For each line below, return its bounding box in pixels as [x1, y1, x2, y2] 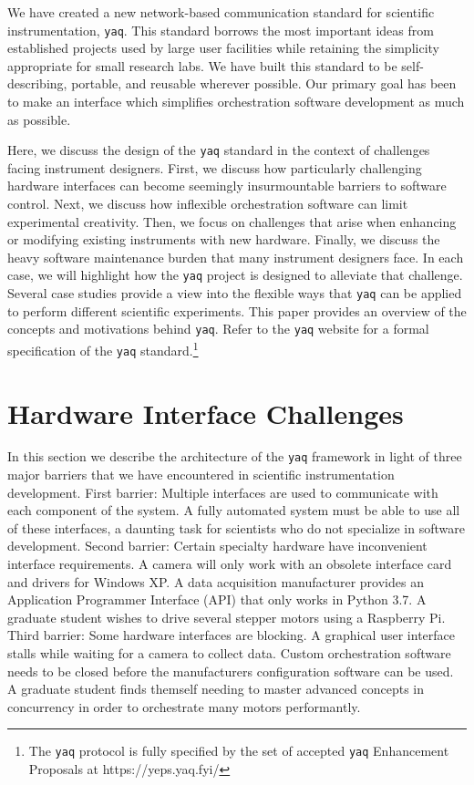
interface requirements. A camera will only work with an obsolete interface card [7, 554, 452, 573]
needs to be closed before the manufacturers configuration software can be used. [7, 661, 454, 680]
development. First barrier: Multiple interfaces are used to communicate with [7, 482, 438, 501]
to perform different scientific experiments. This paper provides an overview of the [7, 301, 467, 320]
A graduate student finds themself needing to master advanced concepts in [7, 679, 425, 698]
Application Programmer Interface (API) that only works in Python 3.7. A [7, 590, 427, 609]
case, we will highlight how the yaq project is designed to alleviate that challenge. [7, 265, 463, 284]
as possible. [7, 109, 71, 129]
